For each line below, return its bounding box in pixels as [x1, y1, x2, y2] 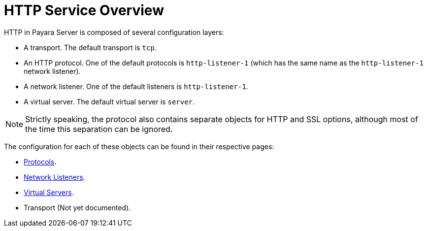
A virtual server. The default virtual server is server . [24, 97, 195, 106]
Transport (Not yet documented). [24, 203, 131, 212]
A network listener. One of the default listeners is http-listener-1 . [24, 82, 248, 91]
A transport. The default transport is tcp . [24, 43, 157, 52]
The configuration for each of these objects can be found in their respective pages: [4, 142, 274, 151]
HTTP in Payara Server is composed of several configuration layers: [4, 28, 224, 36]
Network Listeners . [24, 172, 85, 181]
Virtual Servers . [24, 188, 74, 197]
